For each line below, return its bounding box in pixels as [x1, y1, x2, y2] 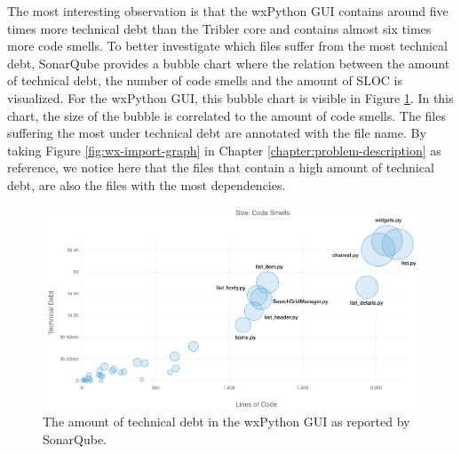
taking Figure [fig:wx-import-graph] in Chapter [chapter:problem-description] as [7, 140, 441, 159]
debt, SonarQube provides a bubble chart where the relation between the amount [7, 53, 450, 72]
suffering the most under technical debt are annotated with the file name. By [7, 123, 426, 142]
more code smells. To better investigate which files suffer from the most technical [7, 36, 448, 55]
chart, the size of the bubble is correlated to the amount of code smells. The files [7, 106, 446, 124]
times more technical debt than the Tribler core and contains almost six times [7, 19, 432, 37]
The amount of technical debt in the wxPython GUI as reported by [43, 412, 410, 431]
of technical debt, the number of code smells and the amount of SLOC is [7, 71, 402, 90]
